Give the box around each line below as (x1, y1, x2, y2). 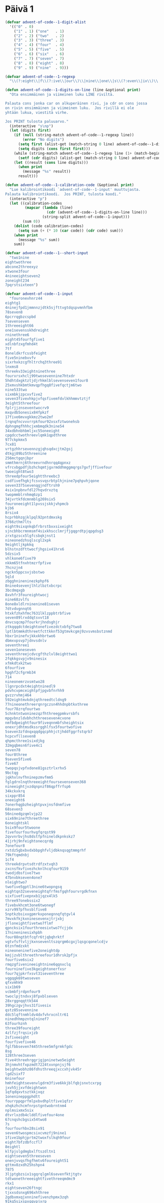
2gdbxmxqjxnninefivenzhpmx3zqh (5, 1195, 69, 1200)
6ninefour (5, 1076, 25, 1081)
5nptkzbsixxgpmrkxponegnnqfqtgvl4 (5, 912, 76, 917)
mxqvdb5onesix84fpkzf (5, 410, 49, 415)
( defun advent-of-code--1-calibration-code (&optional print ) (5, 183, 134, 187)
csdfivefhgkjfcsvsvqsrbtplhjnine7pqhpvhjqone (5, 478, 99, 484)
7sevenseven (5, 319, 29, 324)
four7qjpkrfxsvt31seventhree (5, 971, 64, 976)
